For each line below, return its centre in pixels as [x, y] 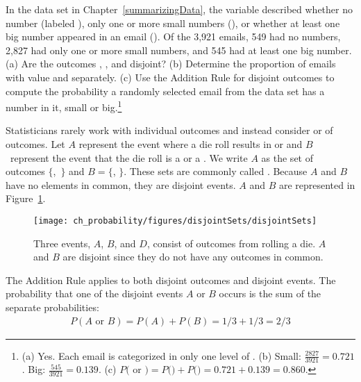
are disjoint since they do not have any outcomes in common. [193, 257]
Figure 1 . [26, 198]
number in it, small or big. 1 [64, 106]
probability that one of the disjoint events [94, 293]
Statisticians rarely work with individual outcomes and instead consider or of [169, 130]
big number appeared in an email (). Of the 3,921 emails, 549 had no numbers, [173, 36]
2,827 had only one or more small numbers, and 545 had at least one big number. [179, 50]
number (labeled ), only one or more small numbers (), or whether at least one [173, 23]
